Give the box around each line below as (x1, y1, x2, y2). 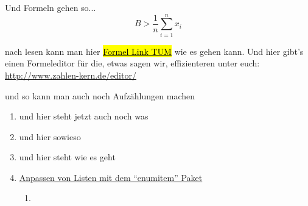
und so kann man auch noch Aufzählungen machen (5, 89, 195, 102)
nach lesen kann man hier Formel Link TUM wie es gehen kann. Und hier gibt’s (5, 44, 304, 57)
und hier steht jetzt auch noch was (19, 110, 149, 123)
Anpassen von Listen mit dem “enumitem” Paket (19, 171, 203, 183)
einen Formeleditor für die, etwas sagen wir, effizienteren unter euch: (5, 57, 260, 69)
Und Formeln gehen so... (5, 1, 96, 13)
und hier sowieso (19, 130, 81, 143)
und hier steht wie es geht (19, 151, 116, 163)
